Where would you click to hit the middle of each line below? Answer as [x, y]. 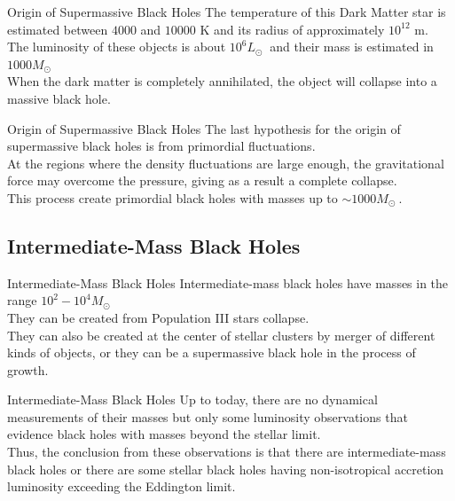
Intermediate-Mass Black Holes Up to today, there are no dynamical [192, 399]
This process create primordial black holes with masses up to [173, 197]
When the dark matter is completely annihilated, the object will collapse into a [222, 81]
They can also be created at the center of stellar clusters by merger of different [221, 335]
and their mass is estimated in [352, 47]
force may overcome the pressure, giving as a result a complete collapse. [202, 180]
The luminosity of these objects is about [117, 47]
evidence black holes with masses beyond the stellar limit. [164, 434]
